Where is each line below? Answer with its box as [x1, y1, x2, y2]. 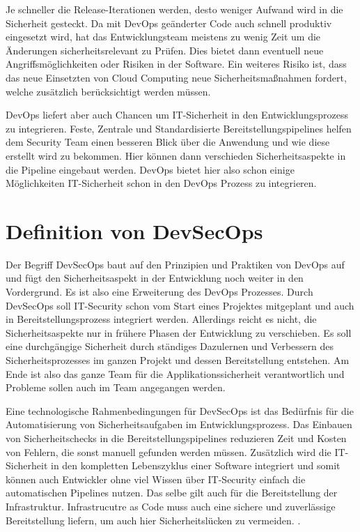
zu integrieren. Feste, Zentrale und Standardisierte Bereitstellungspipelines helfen [6, 121, 352, 135]
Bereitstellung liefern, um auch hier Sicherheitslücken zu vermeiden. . [6, 512, 301, 527]
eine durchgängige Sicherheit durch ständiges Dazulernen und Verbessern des [6, 339, 334, 354]
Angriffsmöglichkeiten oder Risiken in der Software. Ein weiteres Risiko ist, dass [6, 56, 347, 71]
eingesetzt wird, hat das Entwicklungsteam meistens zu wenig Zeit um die [6, 29, 321, 44]
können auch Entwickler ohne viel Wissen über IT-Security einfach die [6, 471, 306, 486]
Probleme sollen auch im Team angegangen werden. [6, 380, 226, 395]
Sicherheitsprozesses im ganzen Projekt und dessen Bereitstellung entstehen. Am [6, 353, 350, 367]
